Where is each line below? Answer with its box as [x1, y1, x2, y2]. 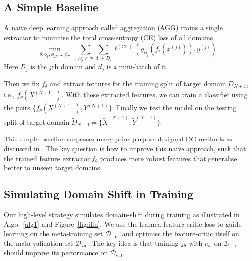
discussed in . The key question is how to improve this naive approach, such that [4, 143, 246, 153]
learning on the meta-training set [4, 228, 103, 239]
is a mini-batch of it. [106, 61, 168, 72]
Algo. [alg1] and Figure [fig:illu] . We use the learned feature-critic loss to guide [4, 219, 242, 229]
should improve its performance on [4, 247, 108, 258]
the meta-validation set [4, 238, 73, 248]
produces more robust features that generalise [100, 153, 237, 163]
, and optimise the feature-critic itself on [118, 228, 239, 239]
